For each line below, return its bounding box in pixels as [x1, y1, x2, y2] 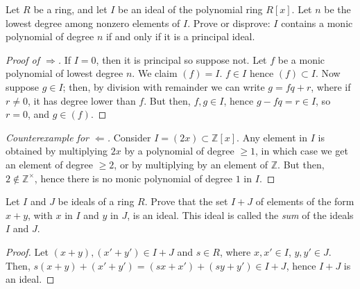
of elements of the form [255, 194, 354, 209]
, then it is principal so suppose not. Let [96, 52, 267, 67]
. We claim [132, 66, 178, 80]
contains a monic [281, 15, 353, 30]
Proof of [6, 52, 40, 67]
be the [324, 2, 351, 16]
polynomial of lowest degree [6, 66, 123, 80]
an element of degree [6, 157, 94, 171]
